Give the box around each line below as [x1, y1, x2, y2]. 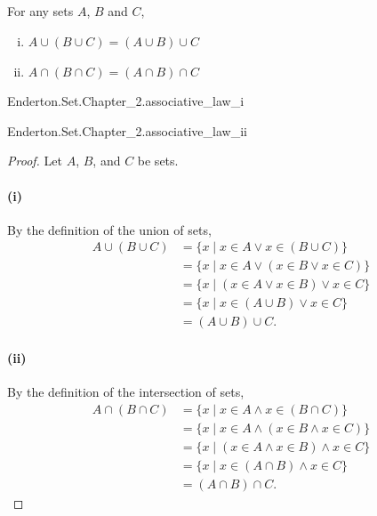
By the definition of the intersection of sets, [7, 383, 245, 401]
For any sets [7, 2, 74, 20]
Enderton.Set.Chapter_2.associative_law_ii [7, 121, 247, 140]
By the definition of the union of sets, [7, 220, 212, 238]
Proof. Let [7, 151, 62, 170]
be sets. [137, 151, 179, 170]
